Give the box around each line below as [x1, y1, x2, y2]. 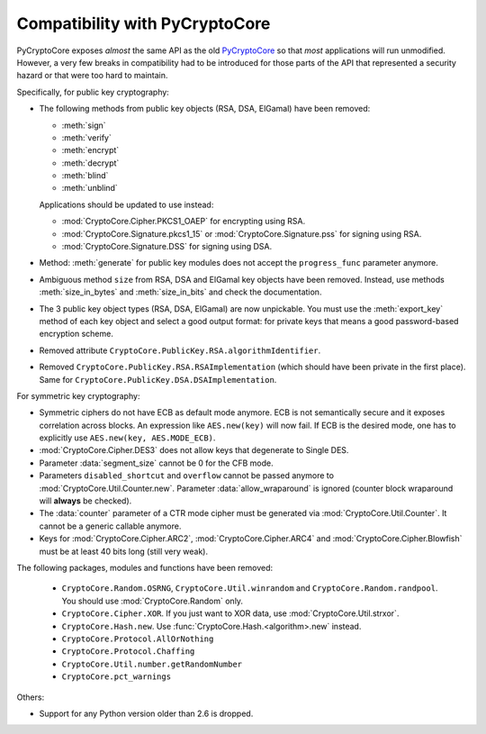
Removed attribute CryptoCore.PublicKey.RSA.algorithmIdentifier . [39, 345, 321, 356]
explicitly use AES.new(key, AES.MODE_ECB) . [39, 432, 216, 443]
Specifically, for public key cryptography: [16, 86, 170, 97]
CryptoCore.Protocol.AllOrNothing [61, 633, 214, 644]
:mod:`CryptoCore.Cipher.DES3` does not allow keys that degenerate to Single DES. [39, 445, 349, 456]
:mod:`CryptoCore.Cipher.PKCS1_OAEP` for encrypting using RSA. [61, 216, 306, 227]
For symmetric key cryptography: [16, 390, 140, 401]
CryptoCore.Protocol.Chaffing [61, 647, 195, 657]
